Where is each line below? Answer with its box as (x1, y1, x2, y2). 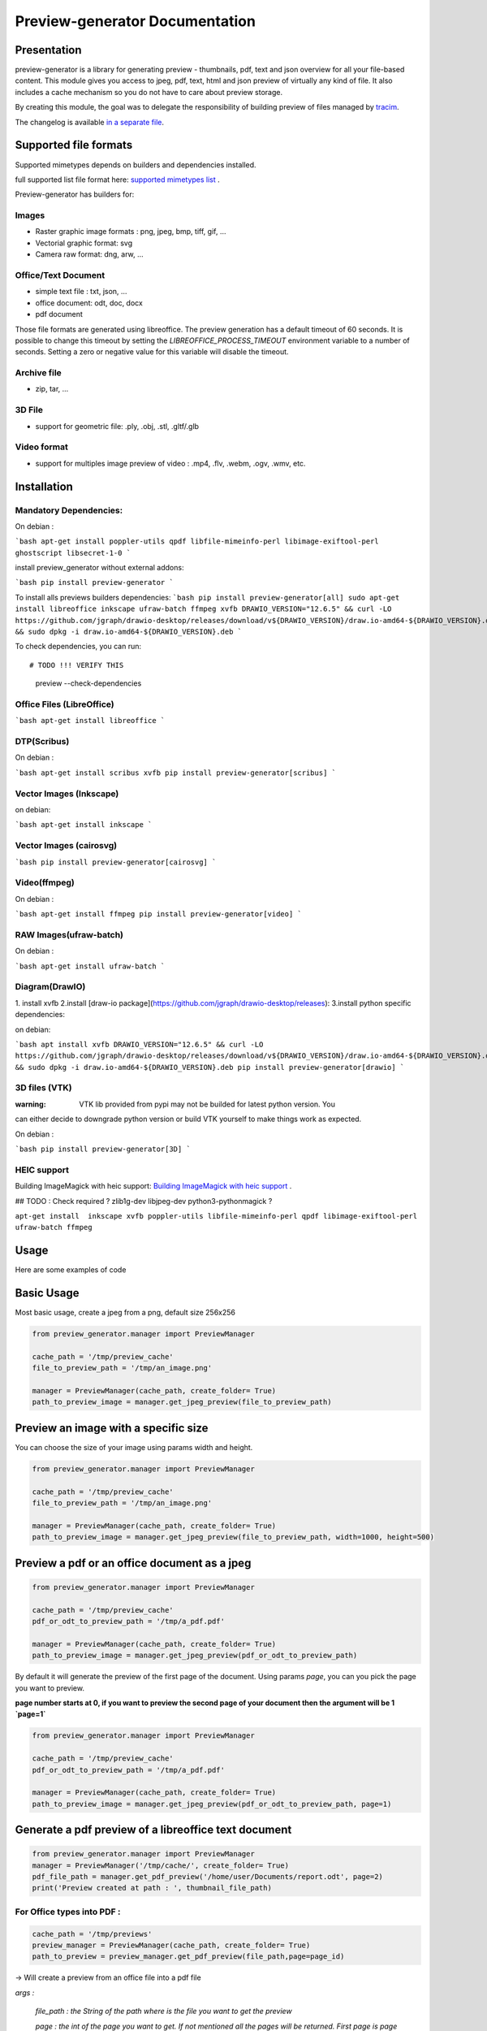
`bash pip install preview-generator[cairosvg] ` (15, 857, 217, 867)
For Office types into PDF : (15, 1906, 121, 1917)
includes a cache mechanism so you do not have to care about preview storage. (15, 87, 283, 97)
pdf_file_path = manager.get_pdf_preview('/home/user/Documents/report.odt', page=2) (32, 1873, 383, 1882)
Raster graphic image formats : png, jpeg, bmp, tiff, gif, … (35, 227, 226, 236)
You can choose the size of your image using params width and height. (15, 1442, 253, 1452)
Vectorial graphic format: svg (35, 238, 133, 248)
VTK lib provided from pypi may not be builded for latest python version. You (79, 1099, 336, 1109)
